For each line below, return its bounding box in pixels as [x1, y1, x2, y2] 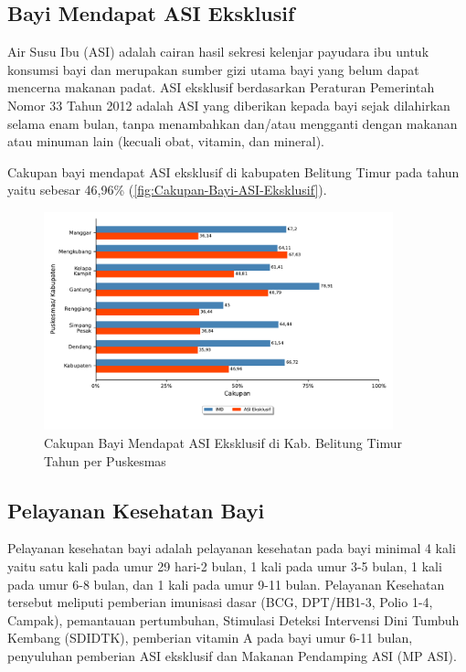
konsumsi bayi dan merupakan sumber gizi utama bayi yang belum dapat [7, 59, 419, 79]
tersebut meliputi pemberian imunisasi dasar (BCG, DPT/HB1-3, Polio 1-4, [7, 592, 433, 612]
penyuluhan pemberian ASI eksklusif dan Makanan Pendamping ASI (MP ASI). [7, 645, 457, 665]
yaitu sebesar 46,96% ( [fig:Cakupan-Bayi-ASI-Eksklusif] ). [7, 180, 327, 199]
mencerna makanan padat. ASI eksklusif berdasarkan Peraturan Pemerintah [7, 78, 435, 97]
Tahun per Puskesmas [44, 451, 166, 470]
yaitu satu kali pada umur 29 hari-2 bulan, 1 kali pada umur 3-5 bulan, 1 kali [7, 557, 442, 576]
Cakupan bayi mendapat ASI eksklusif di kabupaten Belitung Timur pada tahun [7, 162, 460, 181]
